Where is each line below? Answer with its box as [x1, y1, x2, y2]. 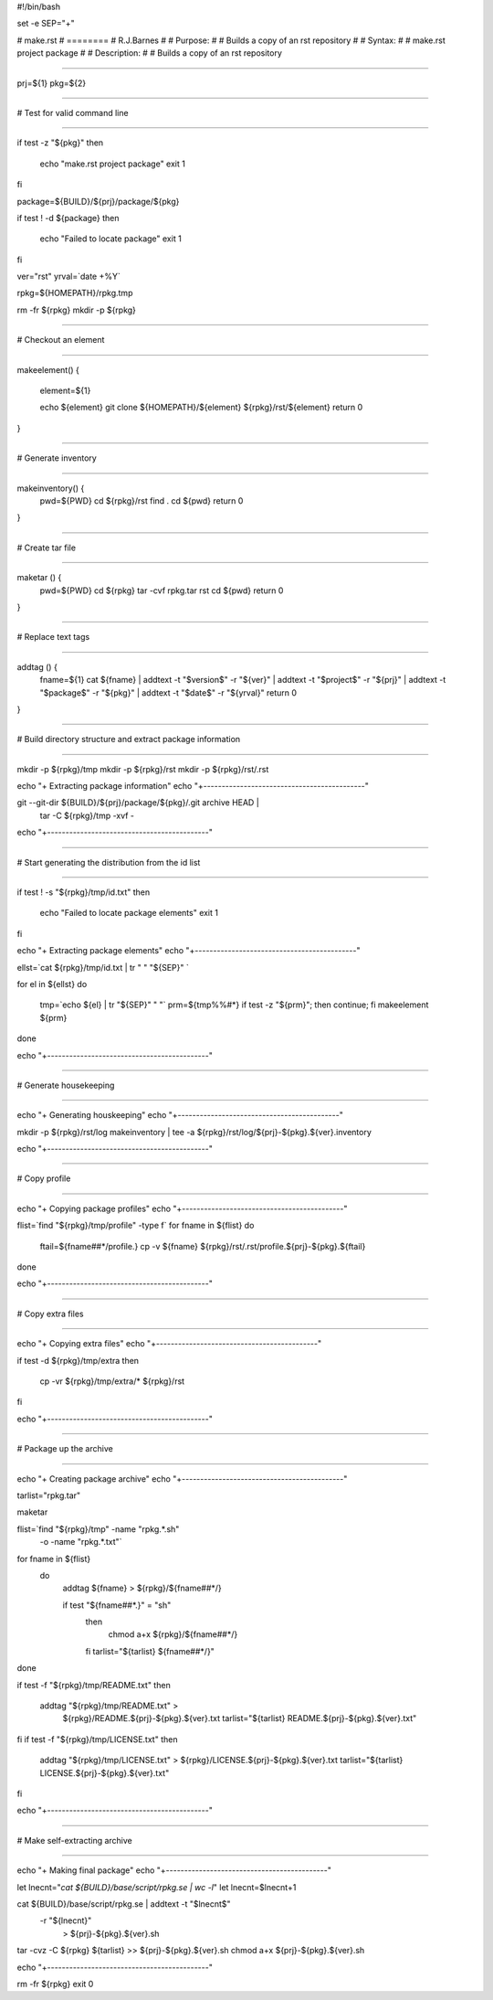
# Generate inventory [16, 452, 98, 463]
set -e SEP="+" [16, 18, 75, 29]
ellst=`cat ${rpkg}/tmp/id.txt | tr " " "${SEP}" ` [16, 962, 189, 973]
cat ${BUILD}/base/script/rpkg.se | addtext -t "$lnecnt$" [16, 1898, 232, 1910]
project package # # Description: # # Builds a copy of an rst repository [16, 48, 283, 59]
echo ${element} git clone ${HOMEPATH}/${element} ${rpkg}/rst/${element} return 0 [39, 402, 363, 413]
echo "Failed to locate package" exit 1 [39, 233, 182, 244]
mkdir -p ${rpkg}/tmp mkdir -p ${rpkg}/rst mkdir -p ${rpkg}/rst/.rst [16, 763, 269, 774]
